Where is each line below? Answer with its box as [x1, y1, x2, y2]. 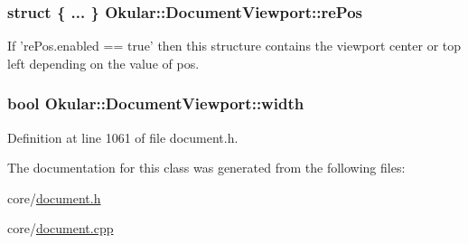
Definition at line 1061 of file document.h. [7, 127, 239, 146]
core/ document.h [7, 188, 101, 207]
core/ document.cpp [7, 219, 114, 238]
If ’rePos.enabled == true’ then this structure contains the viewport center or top [7, 36, 462, 55]
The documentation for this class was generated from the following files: [7, 158, 406, 177]
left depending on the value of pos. [7, 53, 200, 72]
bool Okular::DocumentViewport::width [7, 92, 304, 115]
